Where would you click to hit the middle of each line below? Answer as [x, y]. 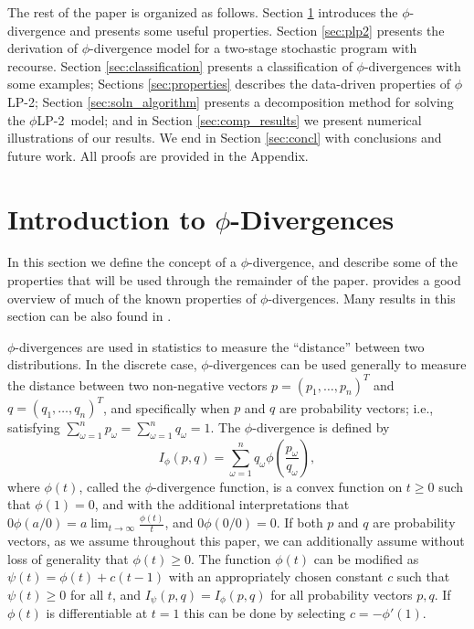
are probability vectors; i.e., [357, 407]
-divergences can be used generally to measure [337, 364]
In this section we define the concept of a [122, 262]
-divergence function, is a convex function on [278, 486]
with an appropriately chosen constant [276, 576]
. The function [231, 558]
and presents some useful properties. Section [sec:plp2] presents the [257, 30]
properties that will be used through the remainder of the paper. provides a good [234, 280]
